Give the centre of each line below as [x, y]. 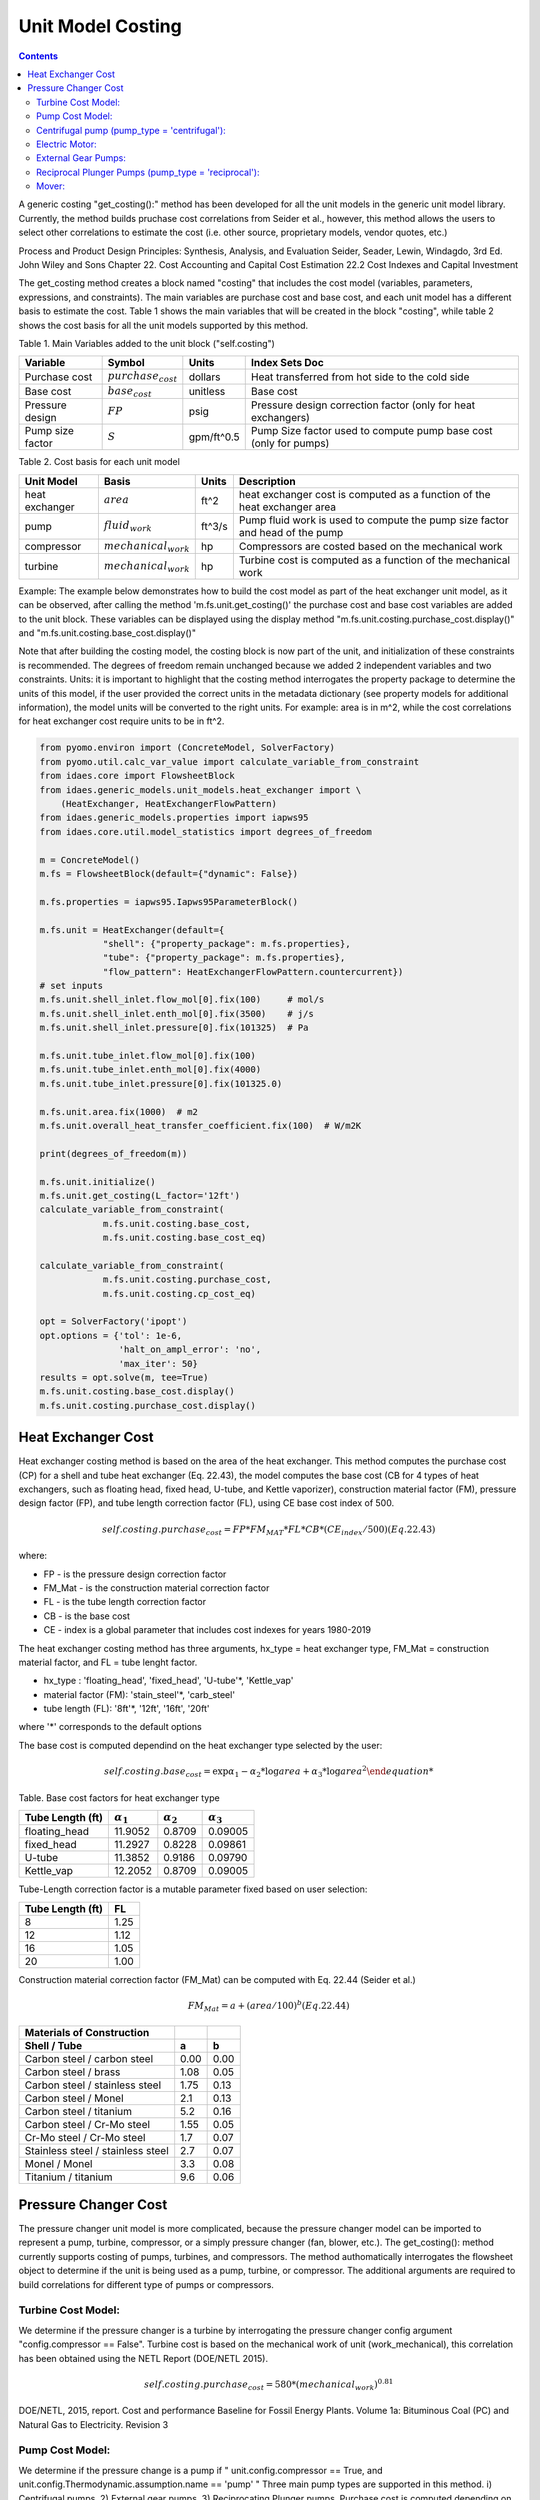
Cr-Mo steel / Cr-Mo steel [85, 2137]
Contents [38, 56]
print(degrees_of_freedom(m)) [113, 1153]
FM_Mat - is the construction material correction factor [156, 1587]
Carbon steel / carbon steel [89, 2058]
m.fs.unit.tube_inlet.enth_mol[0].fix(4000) [150, 1069]
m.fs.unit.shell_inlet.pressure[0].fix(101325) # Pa [174, 1028]
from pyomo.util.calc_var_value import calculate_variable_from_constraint [229, 761]
